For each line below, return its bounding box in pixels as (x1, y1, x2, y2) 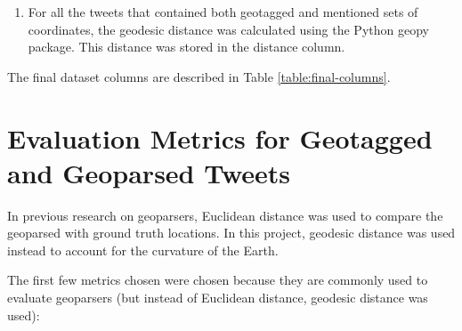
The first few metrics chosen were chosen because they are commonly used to (7, 270, 428, 289)
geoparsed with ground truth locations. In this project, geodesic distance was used (7, 223, 456, 242)
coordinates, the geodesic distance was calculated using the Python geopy (28, 20, 429, 38)
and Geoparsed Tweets (7, 154, 291, 190)
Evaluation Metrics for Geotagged (7, 119, 433, 156)
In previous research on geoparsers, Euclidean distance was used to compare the (7, 206, 443, 224)
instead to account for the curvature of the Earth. (7, 240, 279, 259)
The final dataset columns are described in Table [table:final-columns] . (7, 67, 391, 85)
